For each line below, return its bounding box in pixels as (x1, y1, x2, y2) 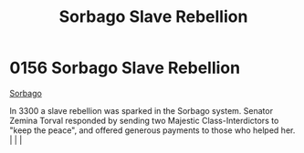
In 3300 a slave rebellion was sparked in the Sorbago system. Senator (9, 105, 274, 116)
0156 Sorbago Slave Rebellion (9, 57, 240, 78)
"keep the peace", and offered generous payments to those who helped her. (9, 125, 296, 136)
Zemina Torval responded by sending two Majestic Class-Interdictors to (9, 115, 279, 126)
